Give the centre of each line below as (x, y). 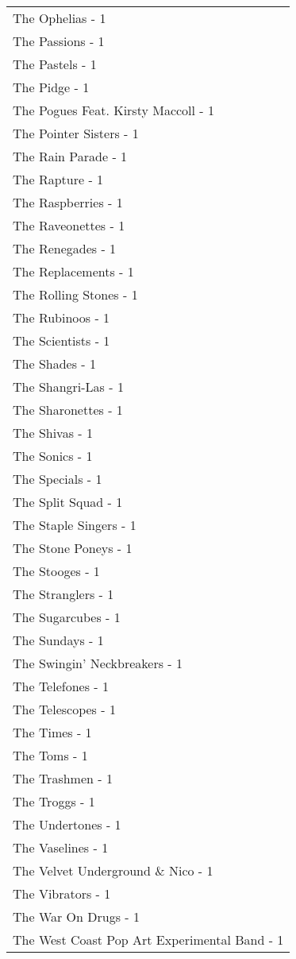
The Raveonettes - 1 (69, 225)
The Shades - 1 (54, 363)
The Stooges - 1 (56, 571)
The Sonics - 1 (53, 456)
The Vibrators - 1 (62, 893)
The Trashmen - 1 (63, 778)
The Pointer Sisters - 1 (76, 133)
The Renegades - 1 (65, 248)
